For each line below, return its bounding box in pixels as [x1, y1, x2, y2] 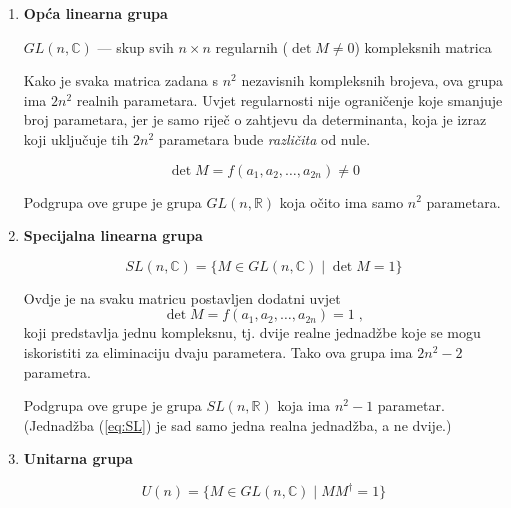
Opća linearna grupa [23, 3, 168, 23]
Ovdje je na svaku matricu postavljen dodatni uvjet [23, 287, 341, 308]
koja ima [277, 395, 331, 416]
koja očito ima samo [279, 191, 404, 212]
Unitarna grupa [23, 448, 133, 469]
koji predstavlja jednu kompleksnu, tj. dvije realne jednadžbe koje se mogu [23, 322, 481, 343]
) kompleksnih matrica [354, 36, 492, 57]
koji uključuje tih [23, 128, 129, 149]
